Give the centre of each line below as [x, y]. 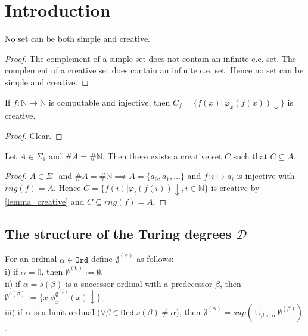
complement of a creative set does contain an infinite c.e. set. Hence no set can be [154, 70]
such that [250, 155]
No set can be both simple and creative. [78, 38]
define [102, 259]
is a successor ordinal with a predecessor [139, 283]
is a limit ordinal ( [67, 312]
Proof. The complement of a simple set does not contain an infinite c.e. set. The [151, 58]
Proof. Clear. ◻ [34, 135]
